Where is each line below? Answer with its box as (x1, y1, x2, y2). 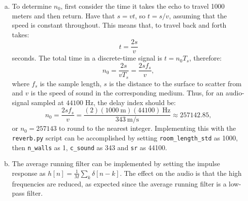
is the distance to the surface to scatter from (109, 78, 242, 88)
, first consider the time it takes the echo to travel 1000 (60, 1, 225, 11)
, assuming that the (169, 10, 227, 20)
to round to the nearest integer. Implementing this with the (59, 123, 236, 133)
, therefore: (189, 53, 222, 63)
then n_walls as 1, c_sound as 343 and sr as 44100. (12, 142, 167, 152)
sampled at (31, 97, 64, 107)
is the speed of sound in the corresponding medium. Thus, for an (31, 88, 224, 98)
